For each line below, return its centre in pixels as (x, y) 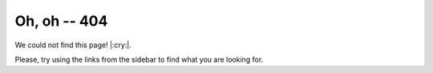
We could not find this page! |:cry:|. (73, 45)
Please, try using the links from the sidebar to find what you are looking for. (139, 59)
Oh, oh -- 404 (61, 21)
